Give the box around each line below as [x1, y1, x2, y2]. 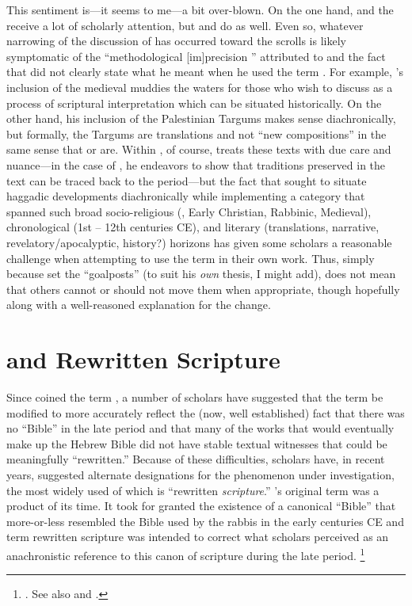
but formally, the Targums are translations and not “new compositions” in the [6, 125, 387, 142]
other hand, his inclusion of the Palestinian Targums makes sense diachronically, [6, 110, 396, 127]
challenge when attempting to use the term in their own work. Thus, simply [6, 250, 375, 266]
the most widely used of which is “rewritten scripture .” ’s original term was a [6, 482, 380, 498]
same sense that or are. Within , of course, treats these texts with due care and [6, 141, 391, 158]
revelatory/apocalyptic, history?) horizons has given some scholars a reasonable [6, 234, 392, 250]
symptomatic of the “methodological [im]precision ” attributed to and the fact [6, 48, 386, 64]
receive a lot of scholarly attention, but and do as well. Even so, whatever [6, 17, 364, 33]
